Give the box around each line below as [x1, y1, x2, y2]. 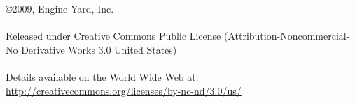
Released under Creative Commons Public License [6, 29, 221, 43]
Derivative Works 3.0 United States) [21, 42, 177, 56]
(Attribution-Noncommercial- [223, 29, 350, 43]
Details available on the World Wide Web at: [6, 69, 199, 84]
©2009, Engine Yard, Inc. [6, 1, 114, 15]
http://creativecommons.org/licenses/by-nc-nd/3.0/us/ [6, 83, 242, 97]
